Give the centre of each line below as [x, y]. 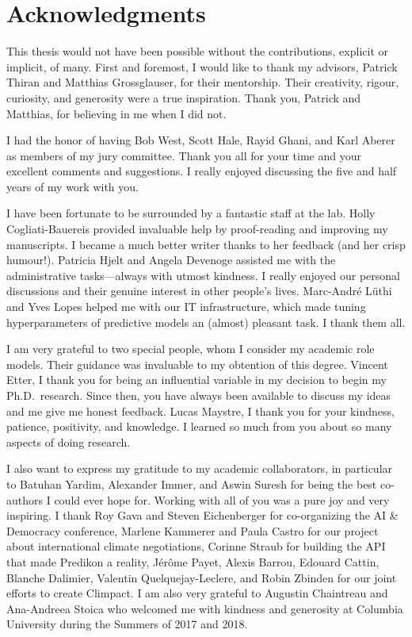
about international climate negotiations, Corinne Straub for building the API [196, 546]
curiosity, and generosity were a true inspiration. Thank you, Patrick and [184, 97]
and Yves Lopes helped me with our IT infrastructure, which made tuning [186, 307]
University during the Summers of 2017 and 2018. [127, 624]
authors [25, 499]
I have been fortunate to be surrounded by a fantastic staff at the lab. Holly [191, 213]
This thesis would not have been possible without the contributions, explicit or [198, 51]
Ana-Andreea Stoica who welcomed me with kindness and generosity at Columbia [205, 608]
